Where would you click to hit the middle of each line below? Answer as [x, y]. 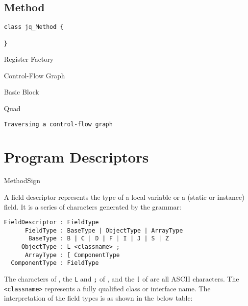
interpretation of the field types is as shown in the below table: [98, 298]
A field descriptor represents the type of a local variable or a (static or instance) [124, 197]
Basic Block [22, 92]
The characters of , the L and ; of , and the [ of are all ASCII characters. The [122, 279]
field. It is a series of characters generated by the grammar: [93, 206]
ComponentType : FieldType [55, 263]
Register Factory [29, 59]
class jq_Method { [34, 27]
